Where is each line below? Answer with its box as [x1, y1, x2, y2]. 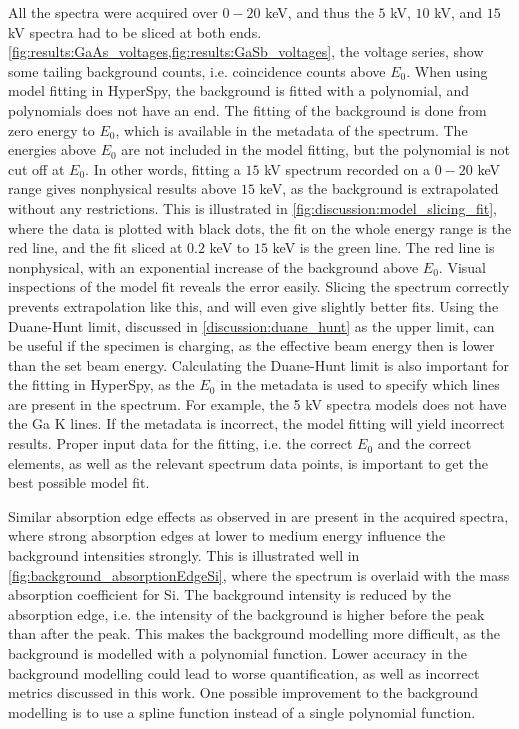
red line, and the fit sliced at [8, 237, 183, 258]
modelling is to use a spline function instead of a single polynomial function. [8, 701, 476, 722]
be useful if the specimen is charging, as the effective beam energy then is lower [8, 335, 495, 356]
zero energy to [8, 119, 95, 140]
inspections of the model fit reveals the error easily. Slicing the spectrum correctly [8, 276, 510, 297]
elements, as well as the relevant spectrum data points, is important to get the [8, 452, 489, 473]
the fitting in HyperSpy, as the [8, 374, 195, 395]
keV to [209, 237, 250, 258]
